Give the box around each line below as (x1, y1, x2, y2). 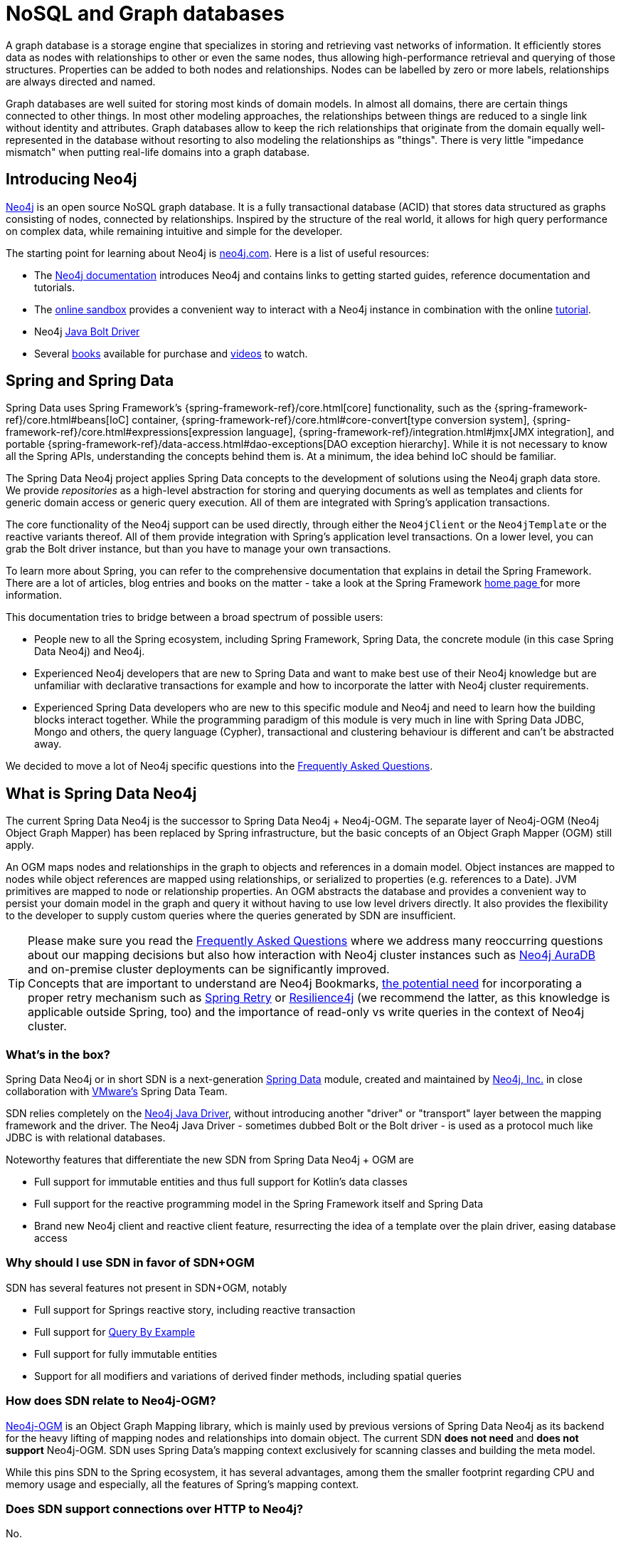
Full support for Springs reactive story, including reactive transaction (34, 1303, 356, 1316)
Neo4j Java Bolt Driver (34, 325, 140, 338)
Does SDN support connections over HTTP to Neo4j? (6, 1501, 304, 1516)
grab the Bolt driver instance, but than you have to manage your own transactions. (6, 543, 391, 555)
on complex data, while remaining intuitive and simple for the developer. (6, 224, 343, 237)
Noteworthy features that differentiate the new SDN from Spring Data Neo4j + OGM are (6, 1154, 414, 1166)
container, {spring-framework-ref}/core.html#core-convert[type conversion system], (132, 414, 530, 427)
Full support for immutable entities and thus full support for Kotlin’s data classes (34, 1176, 408, 1188)
